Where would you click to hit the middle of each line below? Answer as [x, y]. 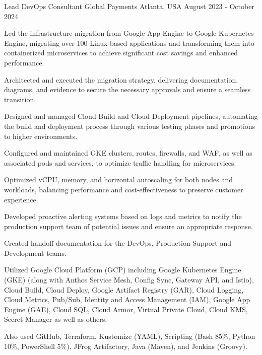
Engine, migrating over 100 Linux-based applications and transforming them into [129, 43]
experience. [21, 199]
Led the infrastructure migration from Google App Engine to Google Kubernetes [129, 33]
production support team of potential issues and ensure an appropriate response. [128, 226]
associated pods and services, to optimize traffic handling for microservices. [120, 162]
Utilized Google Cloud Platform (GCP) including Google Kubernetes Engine [123, 270]
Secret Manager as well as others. [56, 319]
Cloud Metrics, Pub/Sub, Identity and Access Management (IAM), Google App [127, 299]
